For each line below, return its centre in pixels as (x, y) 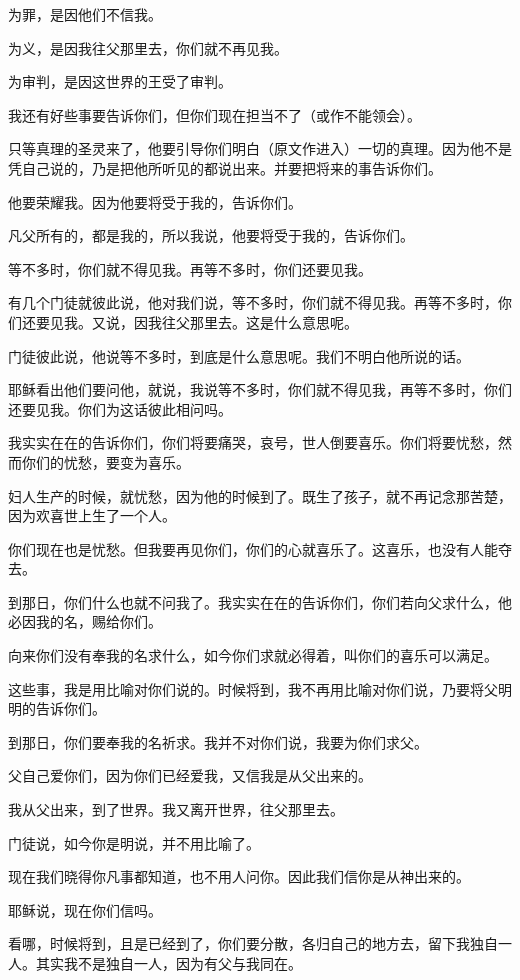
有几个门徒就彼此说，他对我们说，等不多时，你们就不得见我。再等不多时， (253, 302)
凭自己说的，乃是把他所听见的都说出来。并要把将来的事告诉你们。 (225, 167)
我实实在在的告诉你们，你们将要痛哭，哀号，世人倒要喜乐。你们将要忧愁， (253, 442)
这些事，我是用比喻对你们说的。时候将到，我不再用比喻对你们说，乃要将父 (253, 688)
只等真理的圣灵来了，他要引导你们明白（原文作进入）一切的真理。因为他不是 (260, 148)
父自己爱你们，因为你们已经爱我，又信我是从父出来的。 (190, 775)
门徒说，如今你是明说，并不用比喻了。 (134, 842)
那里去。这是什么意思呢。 (273, 321)
